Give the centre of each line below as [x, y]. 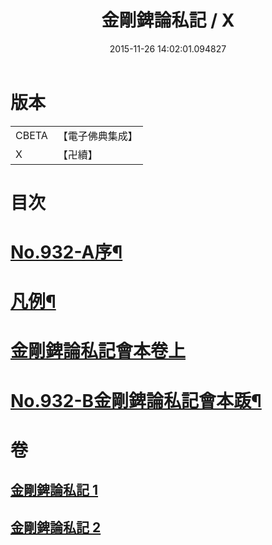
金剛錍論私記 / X [168, 20]
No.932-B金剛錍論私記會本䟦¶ [136, 400]
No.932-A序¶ [66, 252]
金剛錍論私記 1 [54, 490]
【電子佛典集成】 [97, 136]
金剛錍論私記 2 [56, 527]
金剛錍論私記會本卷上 [98, 351]
